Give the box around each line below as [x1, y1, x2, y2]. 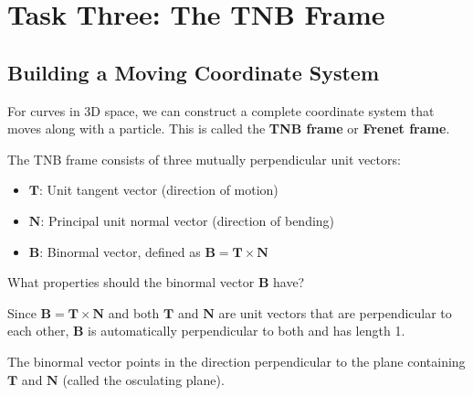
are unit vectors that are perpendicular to [218, 303, 452, 322]
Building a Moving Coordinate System [7, 58, 380, 86]
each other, [7, 321, 69, 340]
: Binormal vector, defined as [39, 241, 201, 261]
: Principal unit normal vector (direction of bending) [40, 210, 335, 230]
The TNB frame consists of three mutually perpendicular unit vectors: [7, 149, 401, 168]
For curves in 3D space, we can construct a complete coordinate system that [7, 101, 435, 120]
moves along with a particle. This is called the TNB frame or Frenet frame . [7, 119, 450, 138]
